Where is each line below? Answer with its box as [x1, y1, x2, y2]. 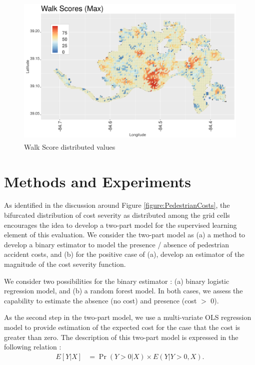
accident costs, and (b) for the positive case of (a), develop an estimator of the [4, 249, 244, 259]
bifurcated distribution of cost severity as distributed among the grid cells [4, 210, 230, 220]
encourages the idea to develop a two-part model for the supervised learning [4, 219, 237, 230]
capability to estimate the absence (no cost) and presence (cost [4, 295, 197, 305]
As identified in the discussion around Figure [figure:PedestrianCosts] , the [4, 200, 230, 210]
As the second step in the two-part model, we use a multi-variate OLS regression [4, 312, 251, 322]
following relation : [4, 341, 61, 352]
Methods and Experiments [4, 171, 191, 191]
